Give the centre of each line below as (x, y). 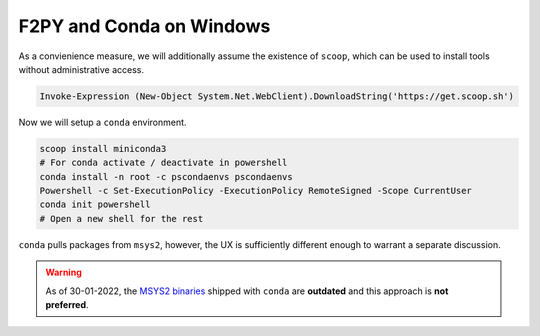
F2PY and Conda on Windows (144, 26)
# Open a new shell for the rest (121, 218)
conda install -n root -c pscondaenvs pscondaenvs (166, 176)
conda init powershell (95, 204)
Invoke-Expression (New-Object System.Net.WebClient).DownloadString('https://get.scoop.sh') (277, 96)
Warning (63, 272)
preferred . (67, 304)
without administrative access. (81, 69)
